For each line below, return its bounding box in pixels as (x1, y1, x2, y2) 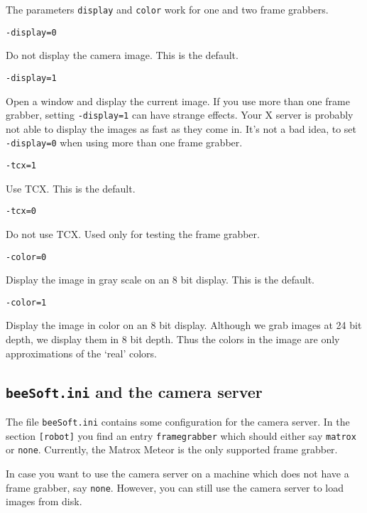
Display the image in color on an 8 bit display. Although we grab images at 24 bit (6, 318, 362, 333)
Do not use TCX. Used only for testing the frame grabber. (6, 226, 260, 241)
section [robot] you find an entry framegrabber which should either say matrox (6, 428, 356, 443)
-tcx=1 (6, 161, 36, 171)
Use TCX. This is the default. (6, 180, 136, 195)
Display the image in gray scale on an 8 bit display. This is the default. (6, 272, 315, 287)
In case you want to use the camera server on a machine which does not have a (6, 466, 349, 480)
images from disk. (6, 494, 82, 509)
